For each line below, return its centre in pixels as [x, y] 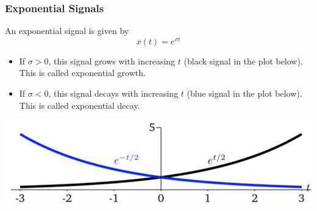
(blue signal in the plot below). [244, 93]
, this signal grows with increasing [112, 61]
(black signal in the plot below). [243, 61]
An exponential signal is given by [67, 31]
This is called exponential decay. [80, 105]
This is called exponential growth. [82, 73]
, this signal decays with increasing [113, 93]
